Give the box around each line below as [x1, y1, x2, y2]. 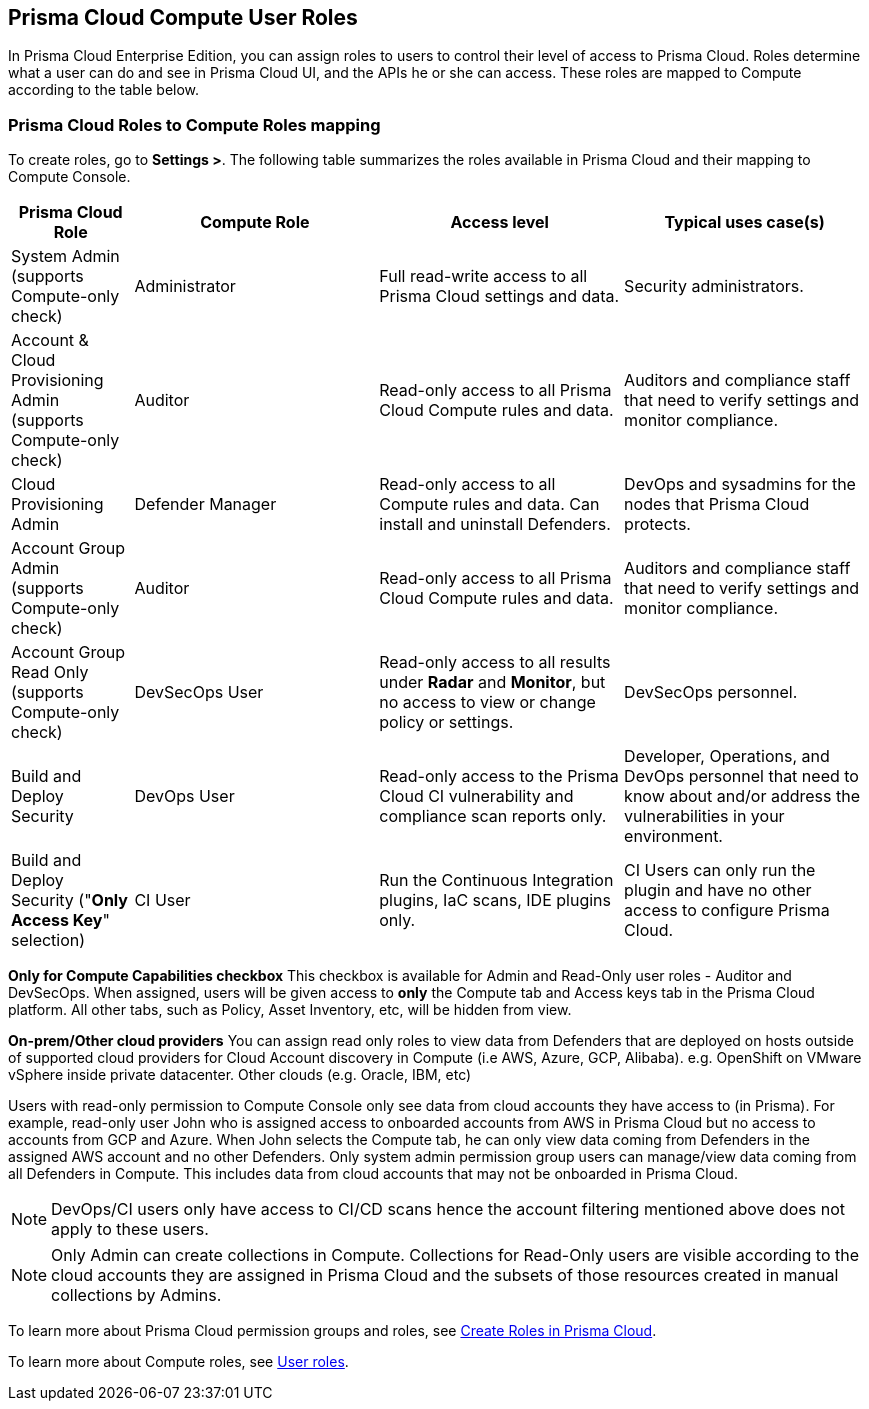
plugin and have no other [624, 880, 812, 901]
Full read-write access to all [379, 266, 588, 287]
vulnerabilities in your [624, 806, 785, 827]
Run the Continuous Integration [379, 870, 614, 891]
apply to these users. [51, 1219, 209, 1240]
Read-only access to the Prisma [379, 766, 619, 787]
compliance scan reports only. [379, 806, 607, 827]
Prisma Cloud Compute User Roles [8, 5, 358, 30]
